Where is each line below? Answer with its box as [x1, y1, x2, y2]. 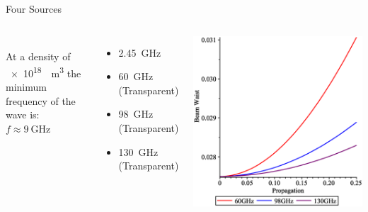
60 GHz [118, 69, 154, 84]
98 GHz [118, 106, 154, 121]
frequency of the [6, 93, 76, 108]
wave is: [6, 107, 40, 122]
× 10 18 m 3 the [10, 63, 81, 80]
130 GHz [118, 144, 159, 159]
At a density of [6, 49, 71, 64]
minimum [6, 79, 47, 94]
